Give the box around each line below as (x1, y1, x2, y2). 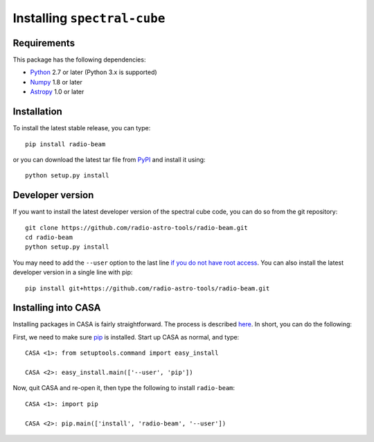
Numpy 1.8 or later (30, 78, 82, 86)
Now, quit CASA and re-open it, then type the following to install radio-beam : (12, 384, 235, 392)
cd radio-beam (25, 233, 73, 241)
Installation (12, 106, 62, 118)
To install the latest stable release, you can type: (12, 124, 151, 132)
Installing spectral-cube (12, 10, 166, 26)
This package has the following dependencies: (12, 55, 146, 64)
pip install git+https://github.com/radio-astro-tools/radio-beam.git (25, 284, 270, 292)
